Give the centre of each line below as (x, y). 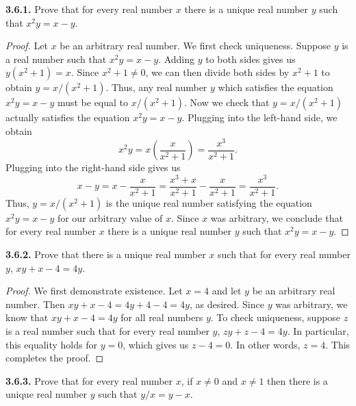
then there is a (297, 380)
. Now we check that (227, 102)
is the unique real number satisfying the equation (209, 202)
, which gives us (156, 344)
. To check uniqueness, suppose (276, 317)
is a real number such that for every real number (107, 331)
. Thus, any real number (156, 87)
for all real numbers (162, 317)
